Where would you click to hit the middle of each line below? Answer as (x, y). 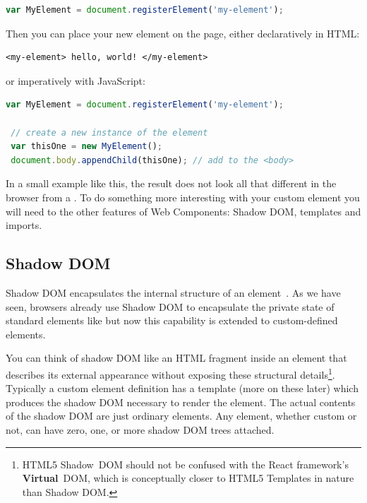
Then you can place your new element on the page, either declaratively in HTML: (183, 33)
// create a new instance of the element (109, 132)
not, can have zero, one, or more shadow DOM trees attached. (140, 429)
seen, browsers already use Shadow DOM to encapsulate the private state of (170, 306)
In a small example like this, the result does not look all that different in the (171, 183)
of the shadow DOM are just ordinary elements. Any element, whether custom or (181, 416)
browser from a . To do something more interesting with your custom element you (183, 197)
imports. (24, 225)
